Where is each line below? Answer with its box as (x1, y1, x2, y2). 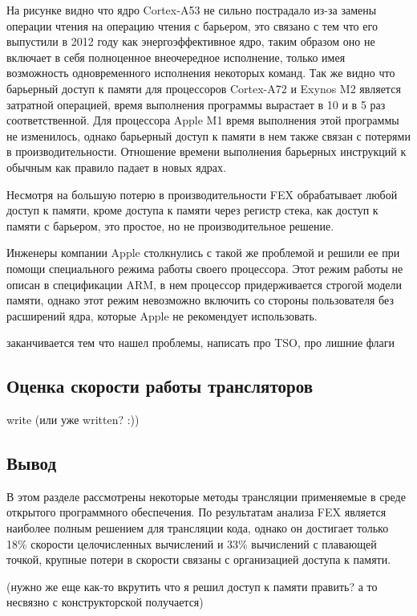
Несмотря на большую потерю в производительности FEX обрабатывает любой (6, 186, 398, 202)
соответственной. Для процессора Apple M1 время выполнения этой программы (6, 112, 399, 129)
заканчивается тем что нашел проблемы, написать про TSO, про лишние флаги (6, 334, 395, 351)
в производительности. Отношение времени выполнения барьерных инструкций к (6, 143, 407, 160)
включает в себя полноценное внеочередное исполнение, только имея (6, 48, 346, 65)
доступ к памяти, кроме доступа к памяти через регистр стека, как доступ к (6, 202, 379, 218)
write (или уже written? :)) (6, 411, 140, 428)
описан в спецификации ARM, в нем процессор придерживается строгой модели (6, 275, 403, 292)
